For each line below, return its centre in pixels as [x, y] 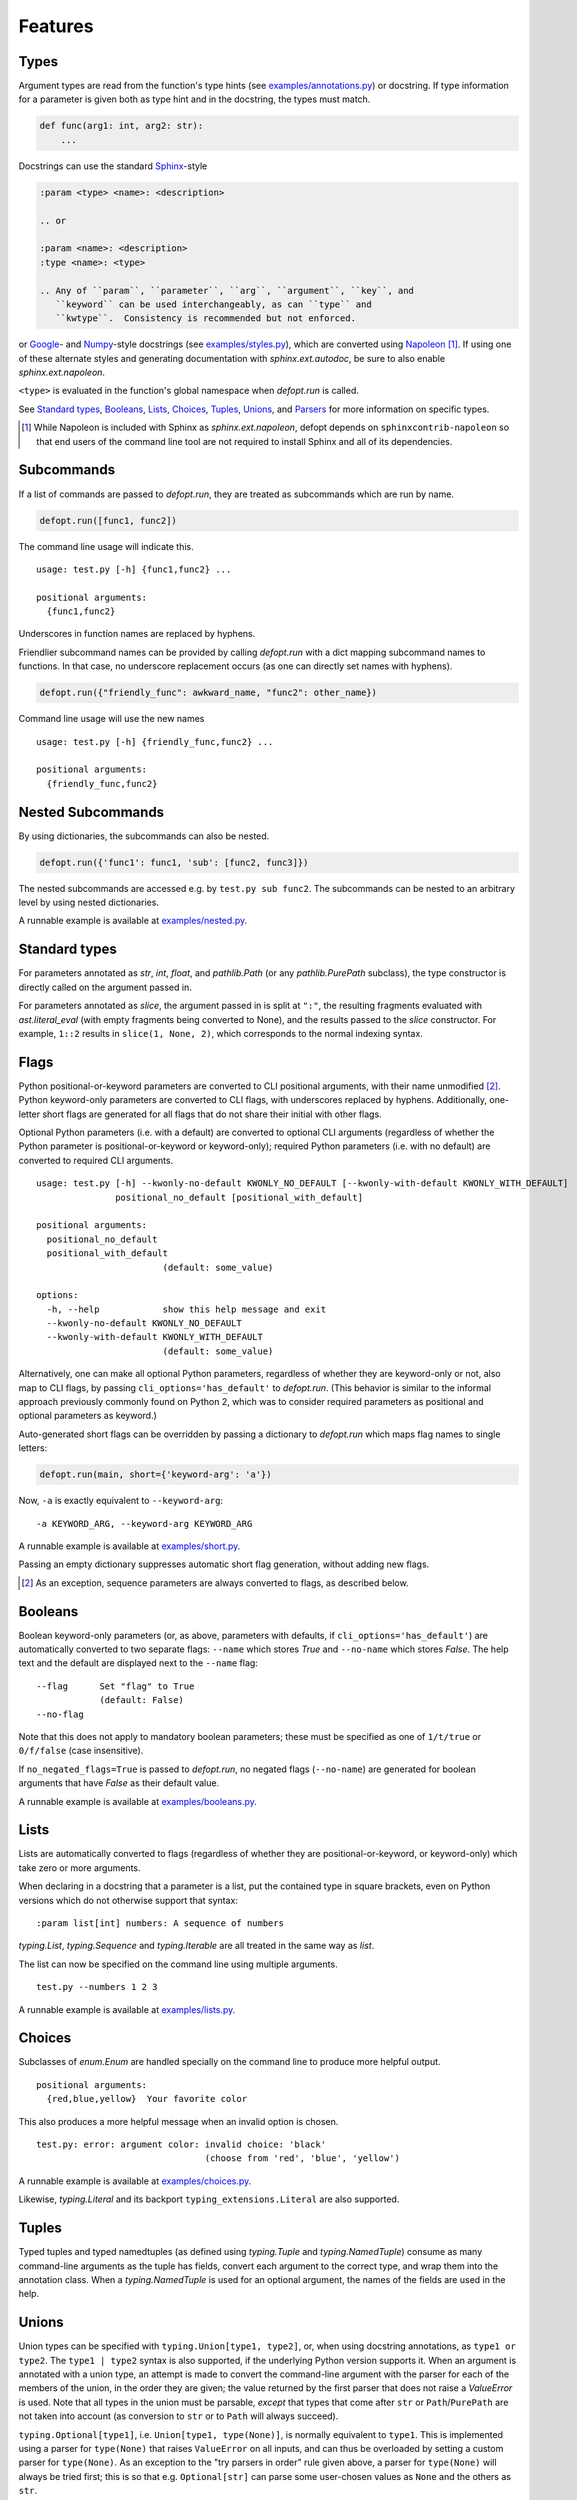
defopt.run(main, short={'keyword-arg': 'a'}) [155, 1474]
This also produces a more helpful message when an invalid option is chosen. [178, 2121]
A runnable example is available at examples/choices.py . [135, 2181]
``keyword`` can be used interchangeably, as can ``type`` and [213, 304]
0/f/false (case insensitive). [81, 1751]
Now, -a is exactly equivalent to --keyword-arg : [121, 1501]
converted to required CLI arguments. [96, 1160]
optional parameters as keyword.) [87, 1416]
